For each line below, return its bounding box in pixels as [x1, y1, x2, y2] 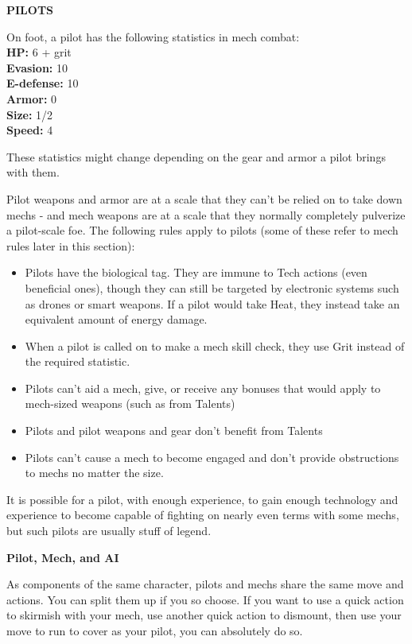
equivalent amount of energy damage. [25, 311, 208, 328]
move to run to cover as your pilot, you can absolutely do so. [6, 623, 303, 638]
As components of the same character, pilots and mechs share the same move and [6, 576, 404, 592]
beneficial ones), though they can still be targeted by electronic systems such [25, 279, 399, 296]
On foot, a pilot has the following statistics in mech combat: [6, 28, 300, 45]
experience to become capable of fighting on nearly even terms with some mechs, [6, 506, 399, 523]
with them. [6, 164, 60, 180]
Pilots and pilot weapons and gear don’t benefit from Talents [25, 422, 323, 439]
